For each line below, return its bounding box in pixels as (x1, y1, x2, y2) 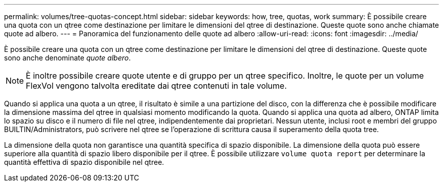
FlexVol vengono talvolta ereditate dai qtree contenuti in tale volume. (26, 81, 287, 91)
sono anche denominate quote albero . (4, 53, 131, 62)
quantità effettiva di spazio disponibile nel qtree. (4, 158, 164, 166)
